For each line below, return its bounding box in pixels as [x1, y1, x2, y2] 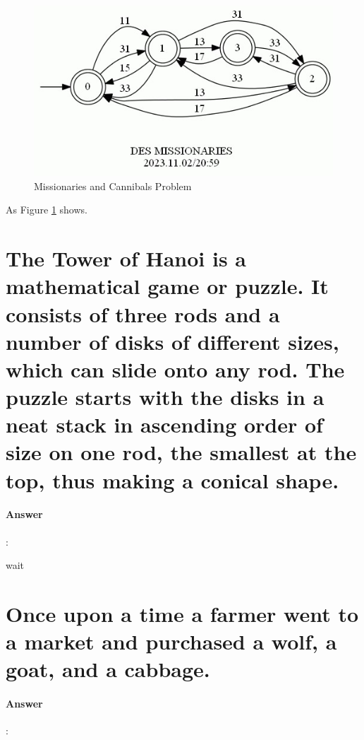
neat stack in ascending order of [6, 410, 323, 439]
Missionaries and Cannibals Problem [34, 178, 192, 193]
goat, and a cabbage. [6, 654, 210, 683]
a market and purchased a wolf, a [6, 627, 337, 656]
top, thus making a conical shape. [6, 465, 339, 494]
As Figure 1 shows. [6, 202, 87, 217]
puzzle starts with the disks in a [6, 382, 324, 411]
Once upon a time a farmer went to [6, 599, 359, 628]
